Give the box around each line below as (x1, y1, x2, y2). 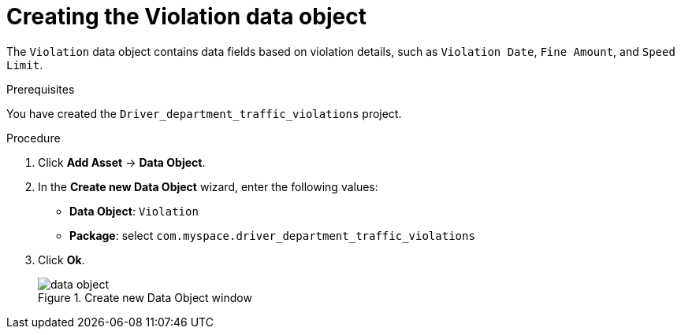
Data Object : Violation (69, 204, 199, 218)
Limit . (6, 57, 43, 72)
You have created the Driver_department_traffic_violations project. (6, 106, 402, 120)
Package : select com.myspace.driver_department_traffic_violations (69, 228, 475, 242)
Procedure (6, 131, 61, 145)
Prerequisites (6, 82, 75, 96)
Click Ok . (38, 252, 85, 267)
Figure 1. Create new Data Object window (38, 290, 252, 304)
